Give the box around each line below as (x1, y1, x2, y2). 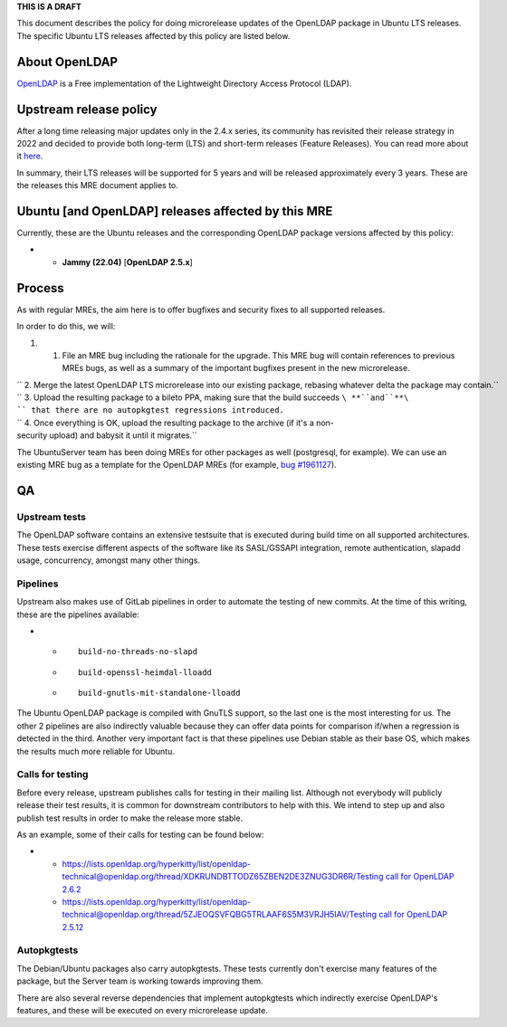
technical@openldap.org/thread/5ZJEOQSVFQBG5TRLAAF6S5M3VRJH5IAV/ (62, 909, 350, 920)
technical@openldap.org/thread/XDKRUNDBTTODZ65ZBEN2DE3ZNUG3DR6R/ (62, 871, 357, 882)
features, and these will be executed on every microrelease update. (16, 1005, 269, 1015)
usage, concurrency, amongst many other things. (16, 555, 201, 566)
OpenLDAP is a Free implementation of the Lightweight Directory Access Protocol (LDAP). (16, 78, 352, 89)
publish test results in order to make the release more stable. (16, 813, 244, 823)
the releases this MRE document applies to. (16, 180, 178, 191)
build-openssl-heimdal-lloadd (78, 667, 213, 678)
